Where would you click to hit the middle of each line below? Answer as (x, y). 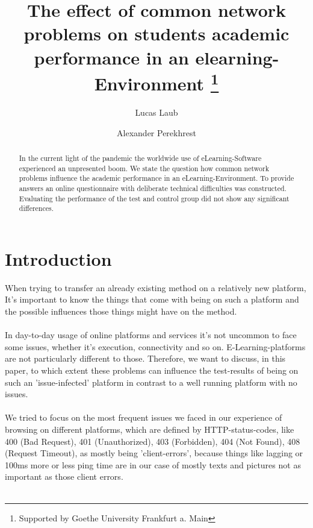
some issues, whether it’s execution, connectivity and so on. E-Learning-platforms (155, 346)
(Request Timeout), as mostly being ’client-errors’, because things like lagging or (154, 453)
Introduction (58, 258)
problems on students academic (156, 33)
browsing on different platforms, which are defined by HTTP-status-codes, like (150, 429)
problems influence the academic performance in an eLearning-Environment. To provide (156, 178)
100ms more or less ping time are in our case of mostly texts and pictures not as (153, 464)
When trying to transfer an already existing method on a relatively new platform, (156, 287)
